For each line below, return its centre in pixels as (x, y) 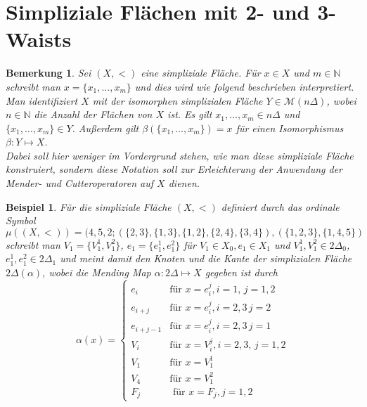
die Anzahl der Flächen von (93, 114)
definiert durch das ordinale (280, 206)
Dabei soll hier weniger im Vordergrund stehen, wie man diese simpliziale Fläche (180, 155)
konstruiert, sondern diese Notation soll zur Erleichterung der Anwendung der (174, 169)
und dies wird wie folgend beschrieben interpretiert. (244, 86)
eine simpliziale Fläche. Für (201, 73)
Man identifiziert (42, 100)
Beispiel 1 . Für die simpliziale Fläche (89, 206)
